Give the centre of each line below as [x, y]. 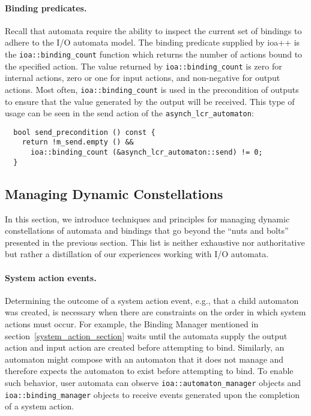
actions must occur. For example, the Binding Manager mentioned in [132, 323]
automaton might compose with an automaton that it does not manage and [144, 359]
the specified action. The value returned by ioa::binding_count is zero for [143, 66]
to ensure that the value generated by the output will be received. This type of [150, 101]
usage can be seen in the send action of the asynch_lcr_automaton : [129, 113]
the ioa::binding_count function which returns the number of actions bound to [154, 54]
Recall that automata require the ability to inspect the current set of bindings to [153, 30]
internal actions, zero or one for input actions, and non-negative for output [143, 78]
